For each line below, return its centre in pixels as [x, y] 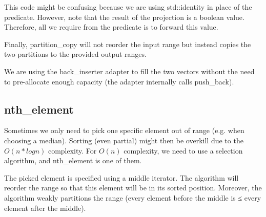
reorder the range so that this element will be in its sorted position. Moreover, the [133, 188]
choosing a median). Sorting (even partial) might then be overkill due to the [124, 140]
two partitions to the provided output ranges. [75, 54]
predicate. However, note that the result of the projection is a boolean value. [124, 17]
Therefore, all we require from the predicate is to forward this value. [111, 27]
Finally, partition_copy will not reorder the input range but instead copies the [128, 44]
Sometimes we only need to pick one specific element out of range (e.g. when [124, 130]
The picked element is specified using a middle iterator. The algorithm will [121, 177]
